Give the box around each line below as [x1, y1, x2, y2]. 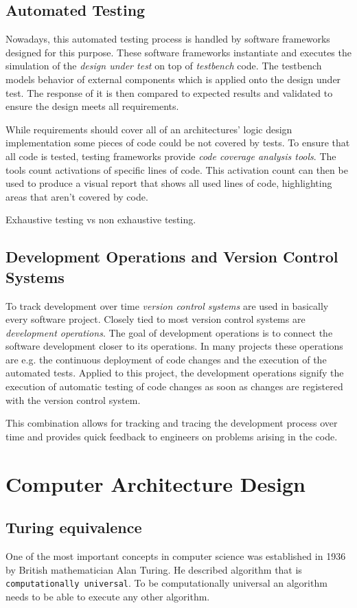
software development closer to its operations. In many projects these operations [5, 339, 343, 353]
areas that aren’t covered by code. [5, 189, 148, 203]
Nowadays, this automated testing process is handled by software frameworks [5, 32, 330, 46]
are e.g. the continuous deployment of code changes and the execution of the [5, 352, 327, 366]
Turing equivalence [5, 517, 142, 538]
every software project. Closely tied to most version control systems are [5, 312, 306, 326]
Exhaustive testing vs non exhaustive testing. [5, 212, 196, 227]
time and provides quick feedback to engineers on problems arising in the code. [5, 429, 338, 443]
